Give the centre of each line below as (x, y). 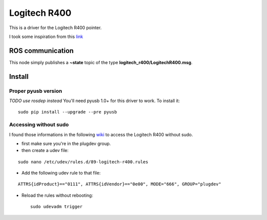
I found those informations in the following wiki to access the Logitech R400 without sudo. (101, 134)
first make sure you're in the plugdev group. (66, 144)
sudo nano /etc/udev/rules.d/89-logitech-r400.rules (83, 162)
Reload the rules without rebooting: (57, 195)
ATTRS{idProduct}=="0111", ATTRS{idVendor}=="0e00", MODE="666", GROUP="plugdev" (120, 184)
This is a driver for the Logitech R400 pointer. (55, 28)
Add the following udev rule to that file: (61, 173)
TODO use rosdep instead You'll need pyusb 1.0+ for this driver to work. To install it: (94, 101)
